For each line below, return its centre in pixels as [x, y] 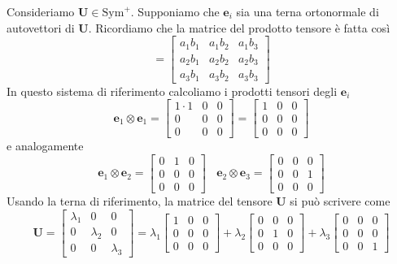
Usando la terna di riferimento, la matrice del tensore [140, 201]
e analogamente [45, 146]
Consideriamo [41, 11]
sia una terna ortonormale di [308, 11]
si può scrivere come [340, 201]
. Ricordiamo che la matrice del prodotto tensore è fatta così [239, 27]
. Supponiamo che [175, 11]
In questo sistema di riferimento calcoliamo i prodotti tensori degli [172, 91]
